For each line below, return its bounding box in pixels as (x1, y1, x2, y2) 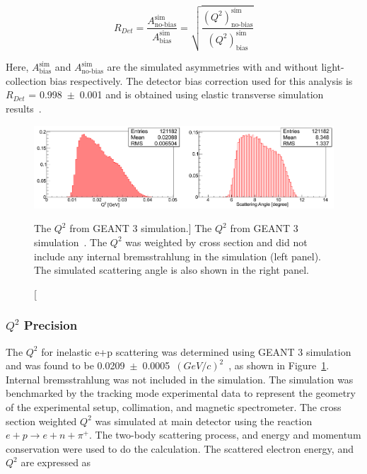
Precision (23, 316, 78, 334)
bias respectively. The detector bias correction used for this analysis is (49, 73, 353, 88)
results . (6, 100, 42, 115)
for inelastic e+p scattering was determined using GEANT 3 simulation (41, 344, 351, 359)
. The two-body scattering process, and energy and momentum (89, 427, 361, 442)
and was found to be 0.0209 (6, 358, 125, 373)
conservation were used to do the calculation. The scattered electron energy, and (6, 441, 354, 456)
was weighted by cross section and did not (125, 234, 308, 249)
